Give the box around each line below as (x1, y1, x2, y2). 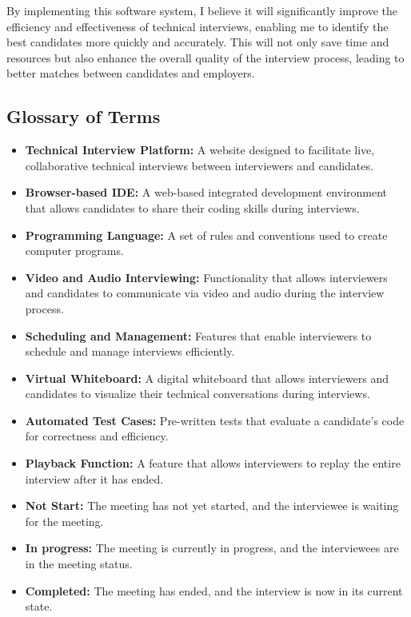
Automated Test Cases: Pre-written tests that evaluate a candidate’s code (25, 412, 405, 428)
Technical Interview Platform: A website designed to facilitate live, (25, 141, 375, 158)
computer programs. (25, 242, 124, 259)
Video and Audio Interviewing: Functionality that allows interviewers (25, 269, 388, 285)
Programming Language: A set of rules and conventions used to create (25, 226, 388, 243)
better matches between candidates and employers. (6, 65, 255, 82)
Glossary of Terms (6, 104, 161, 129)
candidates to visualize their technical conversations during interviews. (25, 385, 370, 402)
